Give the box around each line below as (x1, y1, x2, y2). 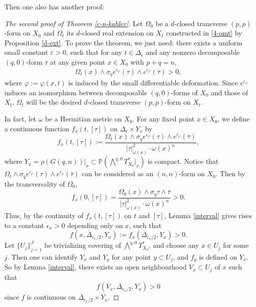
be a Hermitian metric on (45, 114, 122, 124)
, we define (218, 114, 250, 124)
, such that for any (66, 47, 122, 57)
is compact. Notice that (148, 156, 219, 166)
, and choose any (149, 240, 199, 250)
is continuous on (27, 292, 76, 302)
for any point (112, 251, 151, 262)
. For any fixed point (132, 114, 195, 124)
